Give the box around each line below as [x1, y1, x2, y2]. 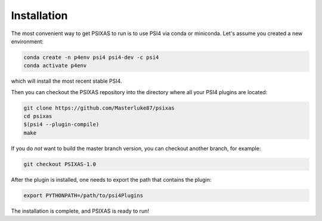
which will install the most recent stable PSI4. [11, 77, 122, 85]
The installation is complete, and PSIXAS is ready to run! [11, 207, 149, 214]
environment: [11, 38, 44, 45]
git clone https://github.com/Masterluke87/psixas [23, 104, 175, 111]
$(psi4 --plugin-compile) [23, 121, 100, 128]
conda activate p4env [23, 63, 87, 69]
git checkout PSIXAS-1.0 [23, 161, 97, 167]
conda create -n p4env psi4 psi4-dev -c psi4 [23, 54, 159, 61]
